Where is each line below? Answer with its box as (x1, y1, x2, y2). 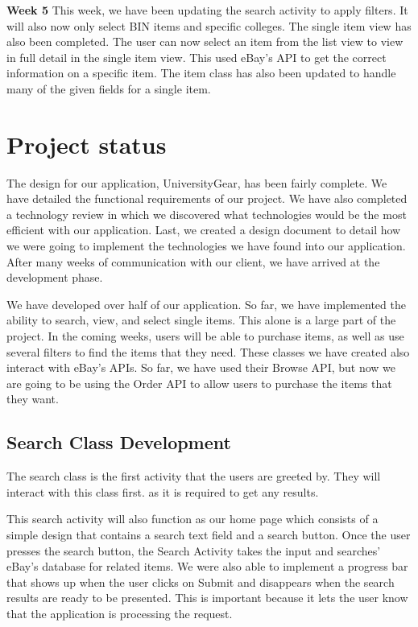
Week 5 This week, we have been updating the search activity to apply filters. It (6, 2, 408, 18)
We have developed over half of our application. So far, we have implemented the (6, 295, 406, 312)
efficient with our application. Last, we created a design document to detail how (6, 221, 401, 238)
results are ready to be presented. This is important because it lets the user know (6, 589, 408, 606)
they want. (6, 390, 59, 407)
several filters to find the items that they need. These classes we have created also (6, 343, 410, 360)
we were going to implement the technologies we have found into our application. (6, 237, 406, 254)
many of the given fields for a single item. (6, 80, 211, 97)
